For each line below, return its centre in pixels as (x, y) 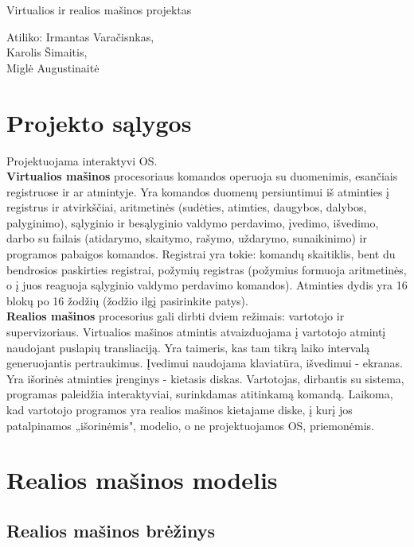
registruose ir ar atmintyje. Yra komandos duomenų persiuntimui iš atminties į (198, 191)
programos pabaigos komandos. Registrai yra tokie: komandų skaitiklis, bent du (201, 254)
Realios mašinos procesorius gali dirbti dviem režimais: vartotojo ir (176, 316)
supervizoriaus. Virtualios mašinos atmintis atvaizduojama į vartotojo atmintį (196, 332)
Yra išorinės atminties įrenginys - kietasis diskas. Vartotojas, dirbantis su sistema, (205, 378)
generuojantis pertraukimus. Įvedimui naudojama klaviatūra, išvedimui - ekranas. (205, 363)
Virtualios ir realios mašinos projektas (99, 10)
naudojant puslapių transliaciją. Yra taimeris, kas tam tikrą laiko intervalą (188, 347)
